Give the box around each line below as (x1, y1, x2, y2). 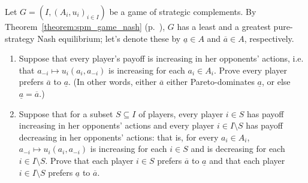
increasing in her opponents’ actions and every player (19, 119, 215, 132)
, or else (262, 75, 291, 88)
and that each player (209, 154, 285, 166)
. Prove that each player (45, 154, 134, 166)
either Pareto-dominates (166, 75, 255, 88)
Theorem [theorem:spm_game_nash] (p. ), (5, 20, 165, 32)
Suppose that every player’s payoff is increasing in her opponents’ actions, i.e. (19, 52, 304, 65)
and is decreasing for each (191, 142, 285, 155)
